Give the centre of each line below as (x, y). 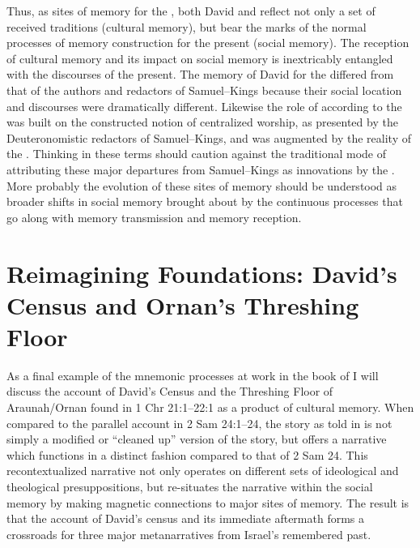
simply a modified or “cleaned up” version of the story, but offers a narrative (197, 439)
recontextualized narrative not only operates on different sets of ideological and (203, 471)
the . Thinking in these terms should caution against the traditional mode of (197, 154)
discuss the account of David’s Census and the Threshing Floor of (170, 391)
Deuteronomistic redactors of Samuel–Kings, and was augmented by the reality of (209, 137)
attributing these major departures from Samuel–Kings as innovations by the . (201, 169)
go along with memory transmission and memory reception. (154, 217)
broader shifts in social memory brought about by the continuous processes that (205, 201)
